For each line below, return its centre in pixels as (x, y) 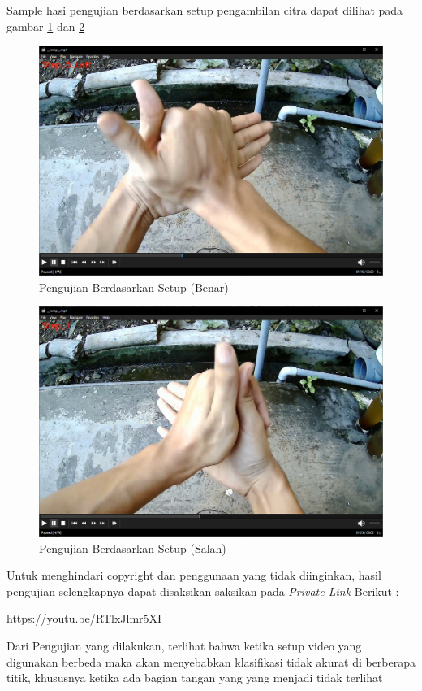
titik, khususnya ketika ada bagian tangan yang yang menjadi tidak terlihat (195, 678)
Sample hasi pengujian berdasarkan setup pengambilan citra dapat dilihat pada (205, 10)
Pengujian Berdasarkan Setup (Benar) (134, 287)
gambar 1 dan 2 (46, 26)
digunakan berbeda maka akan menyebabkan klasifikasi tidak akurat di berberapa (211, 661)
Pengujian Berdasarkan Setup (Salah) (133, 548)
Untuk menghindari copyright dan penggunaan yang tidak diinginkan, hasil (194, 575)
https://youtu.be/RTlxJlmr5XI (84, 618)
